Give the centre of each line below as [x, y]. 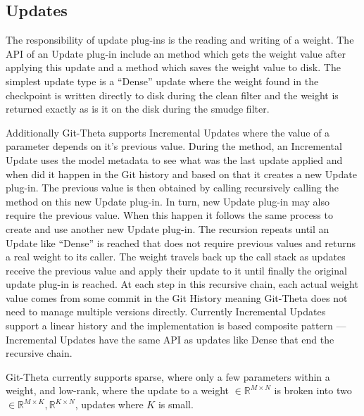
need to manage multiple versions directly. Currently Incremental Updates [166, 311]
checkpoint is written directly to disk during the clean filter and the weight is [172, 95]
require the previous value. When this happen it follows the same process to [169, 215]
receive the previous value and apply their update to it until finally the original [176, 270]
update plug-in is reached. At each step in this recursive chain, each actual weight [182, 284]
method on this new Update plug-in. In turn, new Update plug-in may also [168, 201]
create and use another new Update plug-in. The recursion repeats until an [168, 228]
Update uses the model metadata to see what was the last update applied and [174, 159]
